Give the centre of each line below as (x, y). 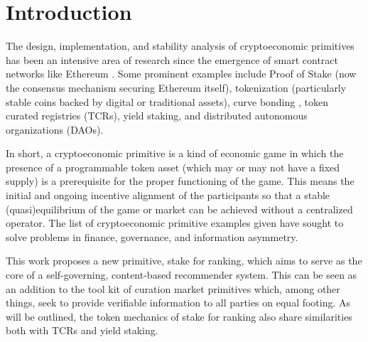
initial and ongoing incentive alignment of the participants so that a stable (168, 195)
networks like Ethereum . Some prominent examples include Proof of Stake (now (181, 74)
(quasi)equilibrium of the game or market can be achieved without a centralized (179, 209)
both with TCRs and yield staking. (82, 330)
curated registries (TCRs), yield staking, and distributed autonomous (157, 116)
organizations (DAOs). (55, 129)
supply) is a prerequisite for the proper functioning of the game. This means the (180, 181)
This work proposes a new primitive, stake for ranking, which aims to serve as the (184, 261)
